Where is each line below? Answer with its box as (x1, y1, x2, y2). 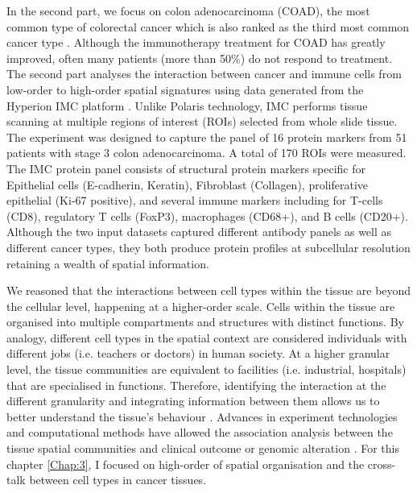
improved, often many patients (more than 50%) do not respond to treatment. (6, 49, 393, 66)
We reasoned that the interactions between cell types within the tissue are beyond (6, 282, 411, 299)
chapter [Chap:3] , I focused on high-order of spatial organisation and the (6, 455, 365, 472)
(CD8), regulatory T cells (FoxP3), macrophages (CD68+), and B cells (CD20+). (6, 207, 408, 224)
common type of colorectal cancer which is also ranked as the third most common (6, 18, 410, 35)
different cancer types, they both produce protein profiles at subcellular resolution (6, 238, 411, 255)
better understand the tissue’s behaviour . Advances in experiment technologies (6, 408, 398, 425)
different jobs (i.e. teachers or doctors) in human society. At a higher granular (6, 345, 390, 362)
